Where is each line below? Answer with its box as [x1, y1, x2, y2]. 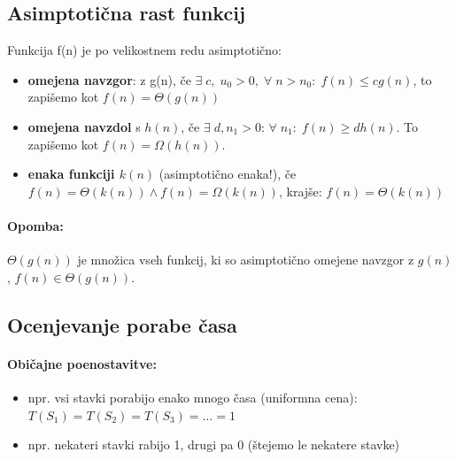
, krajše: [278, 181, 322, 200]
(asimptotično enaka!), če [158, 165, 297, 183]
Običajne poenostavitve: [7, 354, 157, 372]
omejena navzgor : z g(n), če [27, 70, 191, 88]
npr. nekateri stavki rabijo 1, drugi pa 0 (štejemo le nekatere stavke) [27, 435, 400, 454]
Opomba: [7, 216, 64, 234]
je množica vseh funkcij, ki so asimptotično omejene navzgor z [77, 250, 414, 269]
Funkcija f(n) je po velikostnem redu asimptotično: [7, 41, 282, 59]
